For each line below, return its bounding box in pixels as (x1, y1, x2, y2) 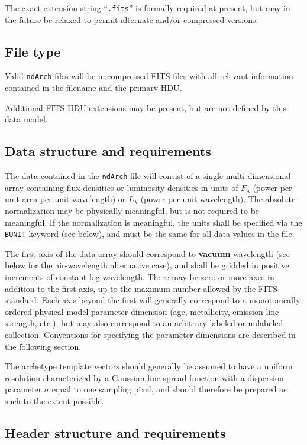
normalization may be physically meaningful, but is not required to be (5, 204, 260, 216)
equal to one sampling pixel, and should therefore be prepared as (51, 383, 287, 395)
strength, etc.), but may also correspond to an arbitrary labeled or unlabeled (5, 317, 283, 329)
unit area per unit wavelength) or (5, 193, 126, 205)
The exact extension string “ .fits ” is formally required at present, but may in (5, 2, 290, 14)
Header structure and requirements (5, 423, 226, 441)
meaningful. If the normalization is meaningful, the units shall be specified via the (5, 216, 302, 228)
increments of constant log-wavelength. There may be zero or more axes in (5, 270, 274, 282)
